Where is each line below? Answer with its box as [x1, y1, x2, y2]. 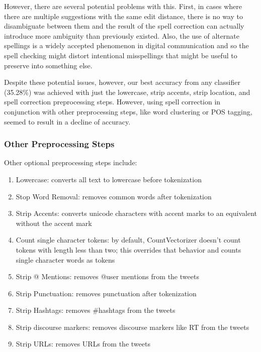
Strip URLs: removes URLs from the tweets [16, 338, 150, 349]
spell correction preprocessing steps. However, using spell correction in [4, 96, 221, 107]
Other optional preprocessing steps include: [4, 157, 137, 168]
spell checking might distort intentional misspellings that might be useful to [4, 50, 237, 60]
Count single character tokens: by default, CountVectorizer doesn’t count [16, 234, 241, 245]
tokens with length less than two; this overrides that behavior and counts [16, 244, 241, 255]
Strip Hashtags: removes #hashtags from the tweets [16, 305, 176, 315]
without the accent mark [16, 217, 92, 228]
